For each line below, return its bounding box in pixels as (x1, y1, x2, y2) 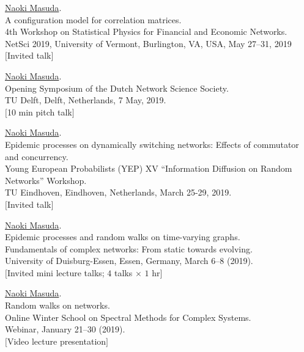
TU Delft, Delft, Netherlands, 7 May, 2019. (5, 94, 166, 106)
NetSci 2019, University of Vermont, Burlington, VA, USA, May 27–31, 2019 (5, 37, 292, 50)
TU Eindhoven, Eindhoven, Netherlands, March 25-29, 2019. (5, 186, 232, 199)
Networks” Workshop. (5, 174, 87, 186)
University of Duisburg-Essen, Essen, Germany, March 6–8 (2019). (5, 254, 253, 267)
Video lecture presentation (7, 334, 106, 347)
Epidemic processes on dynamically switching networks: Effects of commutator (5, 137, 299, 150)
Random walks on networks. (5, 299, 110, 312)
